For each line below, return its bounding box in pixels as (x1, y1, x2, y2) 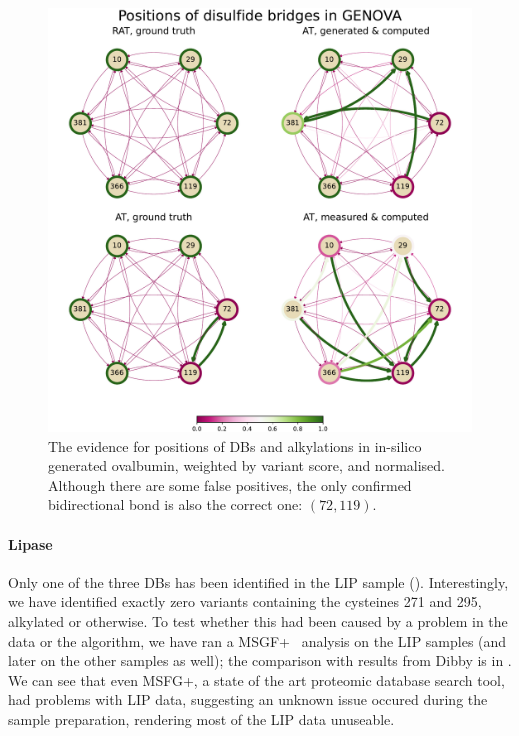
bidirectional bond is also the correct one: (48, 494, 303, 515)
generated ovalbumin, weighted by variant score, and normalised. (48, 455, 445, 476)
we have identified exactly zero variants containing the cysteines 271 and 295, (8, 591, 482, 612)
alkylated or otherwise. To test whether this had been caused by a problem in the (8, 610, 508, 631)
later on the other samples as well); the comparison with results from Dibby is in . (8, 650, 512, 671)
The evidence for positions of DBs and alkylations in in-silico (48, 435, 422, 456)
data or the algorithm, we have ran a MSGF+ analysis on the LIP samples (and (8, 630, 507, 651)
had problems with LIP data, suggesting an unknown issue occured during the (8, 689, 488, 710)
